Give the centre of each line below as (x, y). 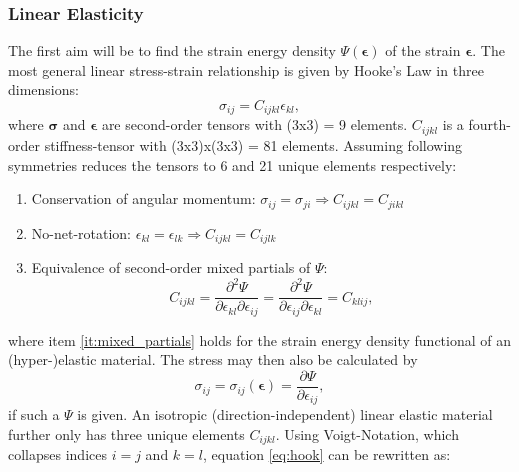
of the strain (423, 50)
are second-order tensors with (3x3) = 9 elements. (254, 124)
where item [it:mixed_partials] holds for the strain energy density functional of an (260, 339)
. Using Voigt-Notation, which (367, 433)
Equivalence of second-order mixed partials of (171, 267)
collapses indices (57, 454)
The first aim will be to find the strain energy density (172, 50)
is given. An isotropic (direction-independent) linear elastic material (285, 414)
